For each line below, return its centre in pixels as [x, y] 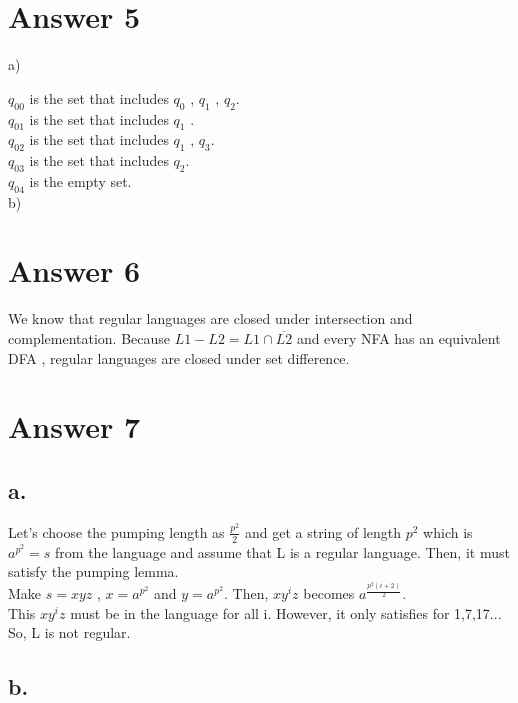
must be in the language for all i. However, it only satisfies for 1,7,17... [286, 612]
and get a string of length [323, 531]
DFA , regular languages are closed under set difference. [179, 357]
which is [448, 531]
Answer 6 [74, 270]
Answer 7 [74, 426]
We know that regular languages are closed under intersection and [210, 318]
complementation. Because [89, 338]
